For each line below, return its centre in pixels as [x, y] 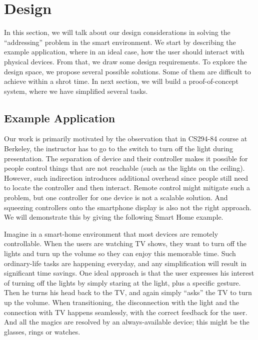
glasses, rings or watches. [42, 331]
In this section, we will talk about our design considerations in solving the [117, 32]
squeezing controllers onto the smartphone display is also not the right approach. [128, 207]
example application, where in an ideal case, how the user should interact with [124, 52]
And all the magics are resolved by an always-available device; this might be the [127, 322]
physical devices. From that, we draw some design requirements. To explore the [125, 61]
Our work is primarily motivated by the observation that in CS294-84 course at [126, 139]
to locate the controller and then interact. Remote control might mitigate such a [127, 187]
